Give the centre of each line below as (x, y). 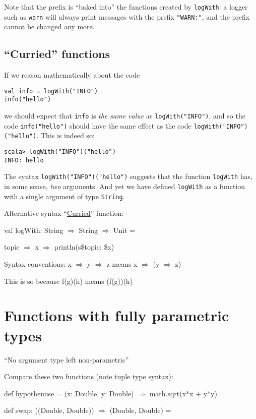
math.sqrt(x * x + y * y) (183, 393)
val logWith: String (34, 230)
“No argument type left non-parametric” (67, 359)
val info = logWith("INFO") (51, 91)
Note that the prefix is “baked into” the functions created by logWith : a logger (126, 7)
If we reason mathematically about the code (72, 75)
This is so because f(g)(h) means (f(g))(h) (69, 281)
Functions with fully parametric (117, 315)
